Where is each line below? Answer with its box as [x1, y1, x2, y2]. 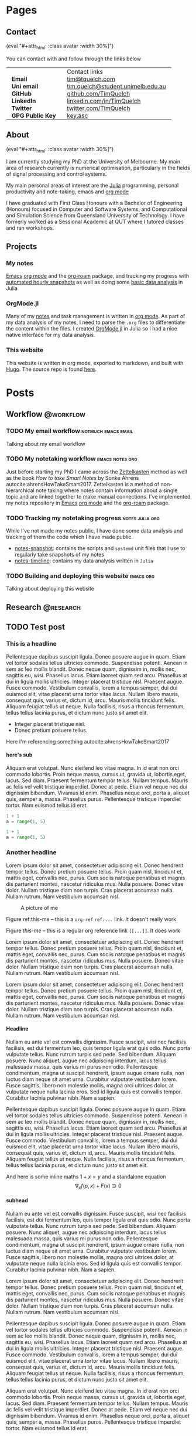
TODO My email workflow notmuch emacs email [6, 427, 133, 435]
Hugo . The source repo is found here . [6, 366, 97, 373]
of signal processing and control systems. [6, 170, 107, 178]
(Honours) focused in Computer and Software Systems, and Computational [6, 206, 187, 213]
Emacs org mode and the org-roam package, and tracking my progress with [6, 272, 190, 279]
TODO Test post [6, 622, 66, 632]
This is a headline [6, 640, 57, 648]
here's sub [6, 751, 33, 759]
